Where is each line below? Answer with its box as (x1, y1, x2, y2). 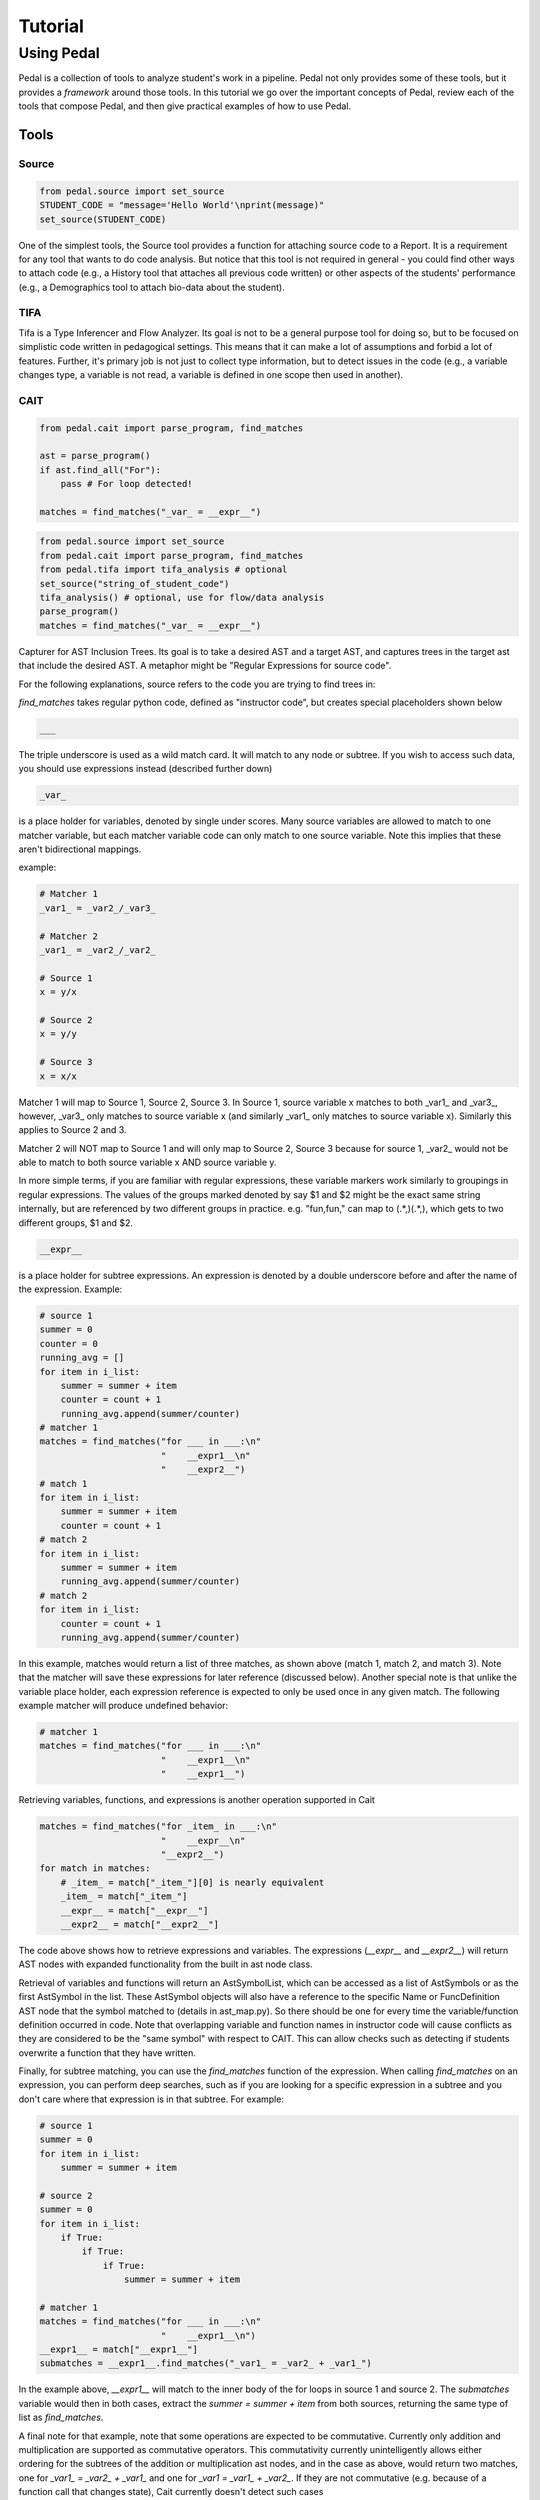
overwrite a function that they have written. (18, 2046, 197, 2059)
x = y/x (39, 986, 77, 998)
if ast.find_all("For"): (39, 464, 162, 475)
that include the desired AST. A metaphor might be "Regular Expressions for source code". (18, 660, 392, 672)
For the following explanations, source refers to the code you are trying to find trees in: (18, 678, 376, 690)
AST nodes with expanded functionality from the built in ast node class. (18, 1958, 314, 1970)
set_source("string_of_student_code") (39, 578, 230, 589)
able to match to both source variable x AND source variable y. (18, 1156, 277, 1169)
